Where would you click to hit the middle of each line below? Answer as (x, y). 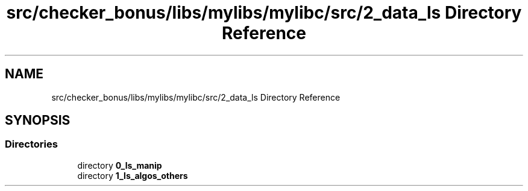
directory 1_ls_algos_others (133, 175)
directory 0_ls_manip (120, 165)
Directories (31, 144)
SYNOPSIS (38, 121)
